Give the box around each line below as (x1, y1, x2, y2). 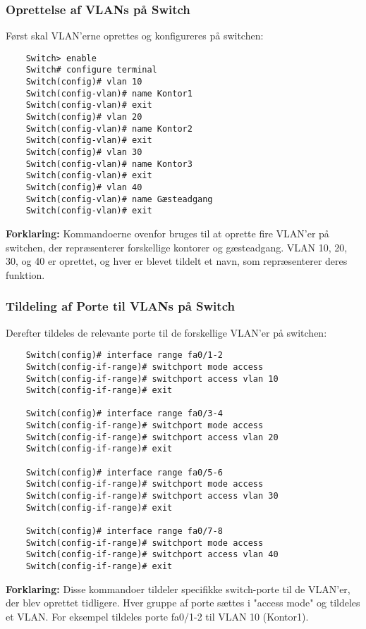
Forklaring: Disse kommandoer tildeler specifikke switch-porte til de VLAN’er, (6, 581, 350, 596)
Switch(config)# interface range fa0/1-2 (25, 350, 223, 361)
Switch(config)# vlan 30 (25, 147, 142, 158)
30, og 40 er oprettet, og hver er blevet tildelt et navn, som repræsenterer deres (6, 254, 348, 268)
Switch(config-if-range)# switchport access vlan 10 (25, 373, 279, 384)
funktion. (6, 267, 45, 282)
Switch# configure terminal (25, 65, 157, 75)
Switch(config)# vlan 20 (25, 112, 142, 123)
